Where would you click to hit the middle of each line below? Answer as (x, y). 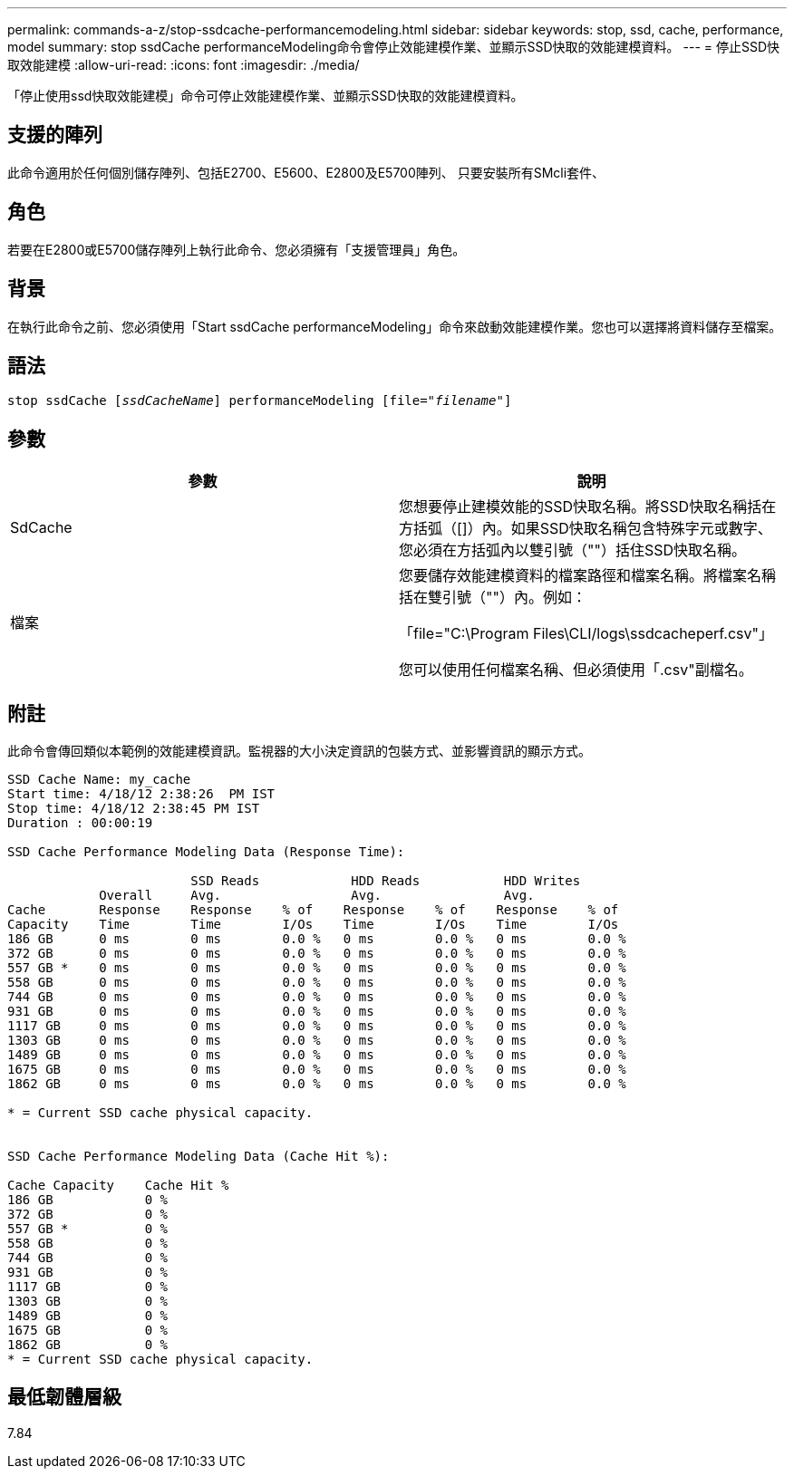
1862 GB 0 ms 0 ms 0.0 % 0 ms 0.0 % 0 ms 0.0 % (317, 1084)
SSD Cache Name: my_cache (99, 780)
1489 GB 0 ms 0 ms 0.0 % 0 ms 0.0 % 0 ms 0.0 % (317, 1055)
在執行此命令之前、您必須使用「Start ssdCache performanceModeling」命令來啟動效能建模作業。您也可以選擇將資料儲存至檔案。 (395, 326)
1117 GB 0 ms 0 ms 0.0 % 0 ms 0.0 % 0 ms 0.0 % (317, 1026)
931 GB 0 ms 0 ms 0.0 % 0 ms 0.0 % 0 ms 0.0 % (317, 1012)
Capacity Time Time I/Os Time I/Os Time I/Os (313, 925)
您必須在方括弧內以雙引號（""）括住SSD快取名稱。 (572, 550)
